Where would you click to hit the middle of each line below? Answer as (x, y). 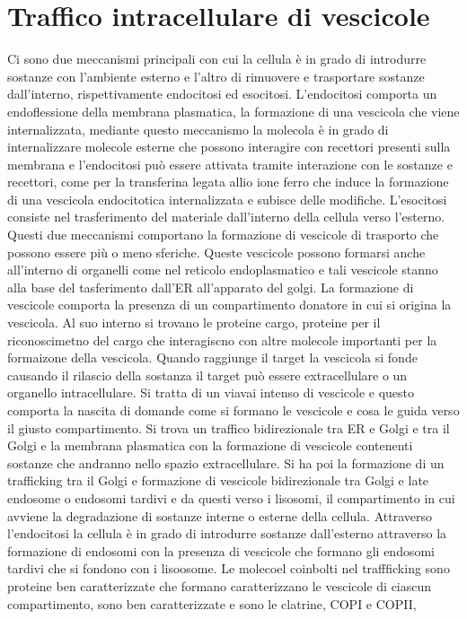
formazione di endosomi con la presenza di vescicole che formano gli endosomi (221, 550)
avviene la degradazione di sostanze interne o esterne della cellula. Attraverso (220, 515)
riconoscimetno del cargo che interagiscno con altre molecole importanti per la (222, 340)
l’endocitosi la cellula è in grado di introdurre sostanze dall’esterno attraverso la (227, 533)
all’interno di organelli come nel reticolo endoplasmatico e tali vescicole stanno (223, 270)
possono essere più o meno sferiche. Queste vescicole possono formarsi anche (216, 252)
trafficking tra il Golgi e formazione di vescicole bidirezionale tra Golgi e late (218, 480)
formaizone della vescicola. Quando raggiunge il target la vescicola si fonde (212, 357)
